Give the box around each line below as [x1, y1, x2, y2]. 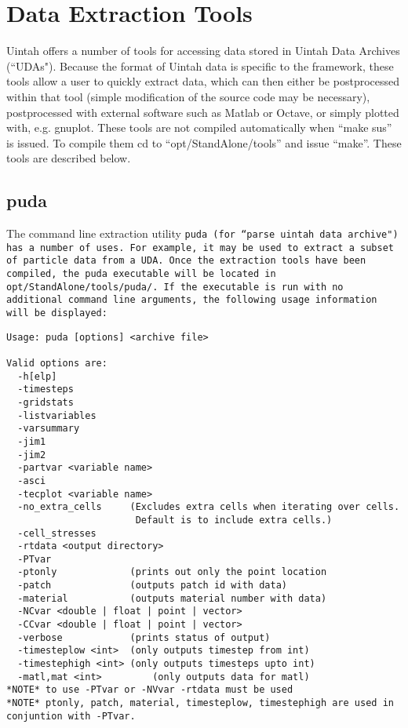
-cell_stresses [17, 527, 97, 539]
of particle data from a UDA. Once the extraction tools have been [6, 255, 366, 267]
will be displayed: [6, 308, 107, 319]
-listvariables [17, 409, 97, 421]
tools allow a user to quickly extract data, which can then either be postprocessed [6, 73, 400, 89]
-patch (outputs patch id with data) [17, 580, 287, 591]
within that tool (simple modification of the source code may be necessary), [6, 88, 370, 104]
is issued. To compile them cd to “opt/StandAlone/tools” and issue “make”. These [6, 134, 402, 151]
